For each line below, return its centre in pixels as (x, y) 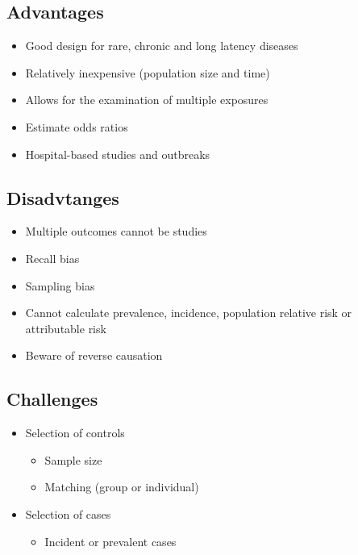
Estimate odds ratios (77, 126)
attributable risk (66, 328)
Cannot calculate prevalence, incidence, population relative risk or (189, 313)
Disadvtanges (63, 197)
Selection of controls (75, 433)
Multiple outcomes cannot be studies (116, 231)
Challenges (52, 399)
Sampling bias (60, 285)
